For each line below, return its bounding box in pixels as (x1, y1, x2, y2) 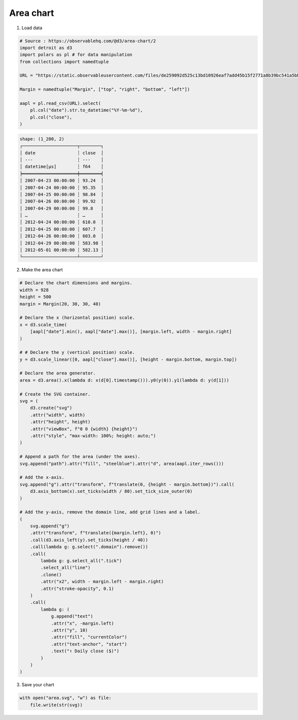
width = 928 (19, 287, 49, 293)
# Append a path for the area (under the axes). (19, 454, 141, 459)
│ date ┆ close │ (19, 150, 104, 156)
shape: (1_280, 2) (19, 136, 65, 141)
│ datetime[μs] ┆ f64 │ (19, 164, 104, 170)
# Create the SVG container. (19, 391, 91, 397)
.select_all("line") (40, 565, 91, 571)
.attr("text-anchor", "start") (51, 641, 128, 647)
